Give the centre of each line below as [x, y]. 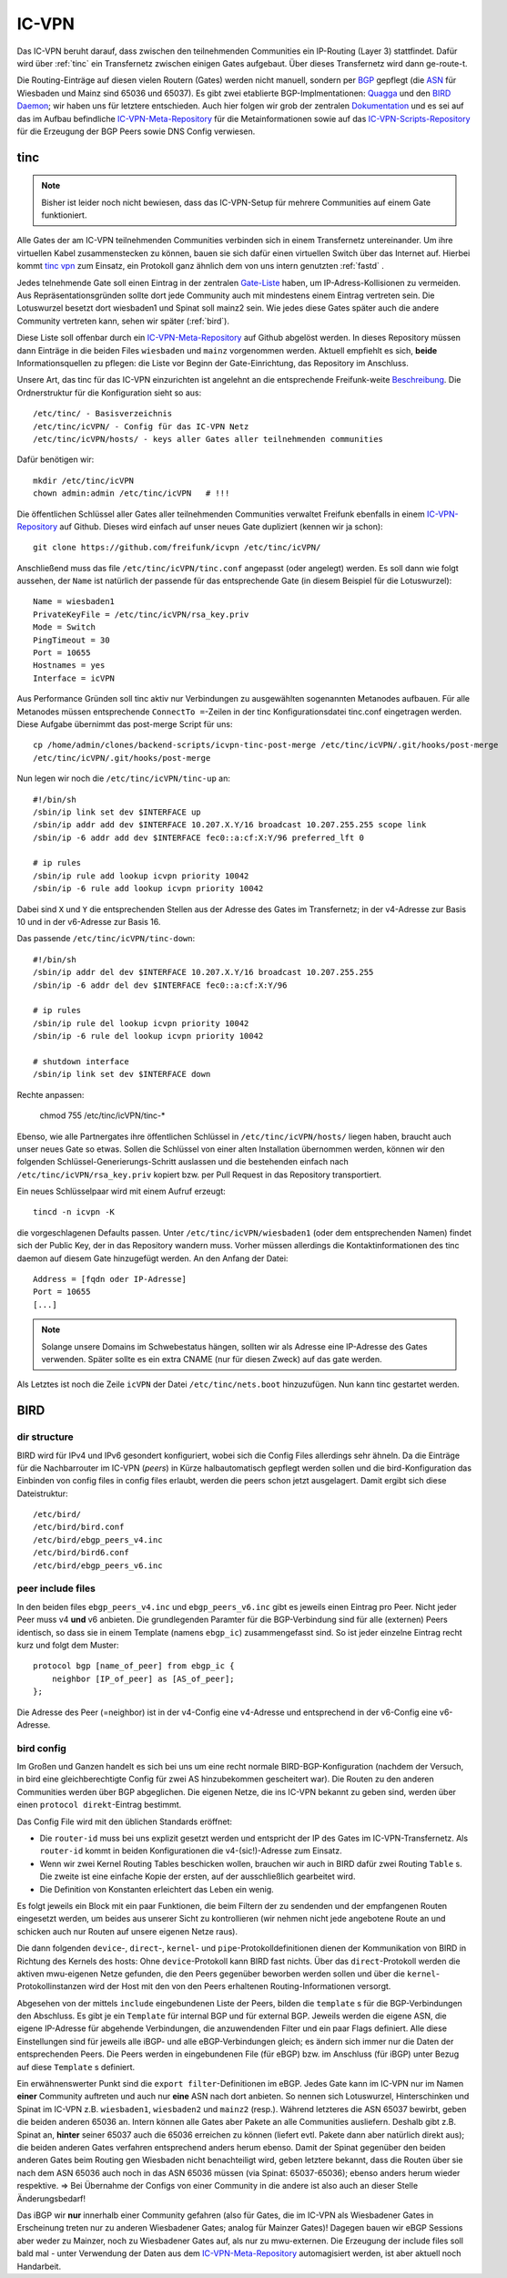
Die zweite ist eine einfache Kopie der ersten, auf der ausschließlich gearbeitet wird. [198, 1876]
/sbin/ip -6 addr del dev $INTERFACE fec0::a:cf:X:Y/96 [160, 985]
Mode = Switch [64, 627]
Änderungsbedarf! [51, 2198]
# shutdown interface [81, 1061]
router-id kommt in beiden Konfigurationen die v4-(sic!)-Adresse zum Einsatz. [191, 1851]
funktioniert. [64, 215]
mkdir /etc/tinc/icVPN [84, 480]
